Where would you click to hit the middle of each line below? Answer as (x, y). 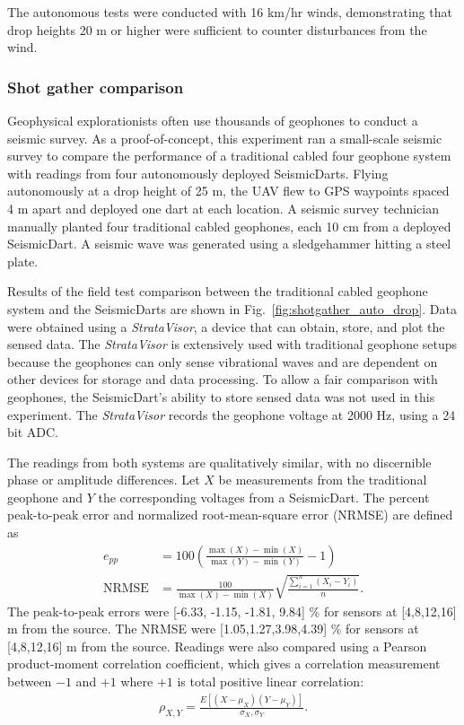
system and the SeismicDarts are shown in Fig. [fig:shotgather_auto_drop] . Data (232, 308)
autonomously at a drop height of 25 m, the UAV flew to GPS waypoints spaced (228, 191)
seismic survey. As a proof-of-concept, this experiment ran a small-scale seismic (225, 138)
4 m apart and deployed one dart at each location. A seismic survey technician (223, 208)
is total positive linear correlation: (271, 681)
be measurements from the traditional (323, 480)
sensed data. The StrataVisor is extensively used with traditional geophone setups (232, 344)
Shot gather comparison (96, 87)
